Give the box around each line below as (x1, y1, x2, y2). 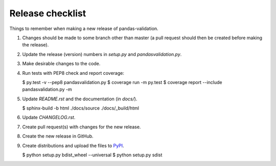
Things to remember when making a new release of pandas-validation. (9, 25, 158, 32)
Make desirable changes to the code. (22, 61, 101, 67)
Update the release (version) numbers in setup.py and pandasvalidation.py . (22, 51, 182, 57)
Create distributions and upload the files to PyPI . (22, 143, 125, 149)
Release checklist (9, 8, 86, 19)
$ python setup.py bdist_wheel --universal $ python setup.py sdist (22, 152, 163, 158)
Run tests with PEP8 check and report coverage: (22, 70, 125, 76)
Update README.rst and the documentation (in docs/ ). (22, 96, 137, 102)
